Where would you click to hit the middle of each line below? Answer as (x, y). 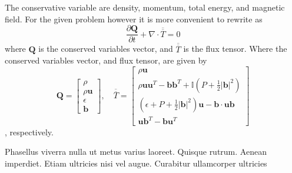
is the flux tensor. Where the (235, 49)
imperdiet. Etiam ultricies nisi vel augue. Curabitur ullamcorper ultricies (136, 163)
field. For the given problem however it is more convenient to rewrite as (134, 19)
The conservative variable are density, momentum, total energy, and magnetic (145, 7)
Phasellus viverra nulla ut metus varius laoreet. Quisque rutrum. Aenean (136, 152)
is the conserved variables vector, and (106, 49)
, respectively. (29, 132)
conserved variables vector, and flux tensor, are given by (106, 60)
